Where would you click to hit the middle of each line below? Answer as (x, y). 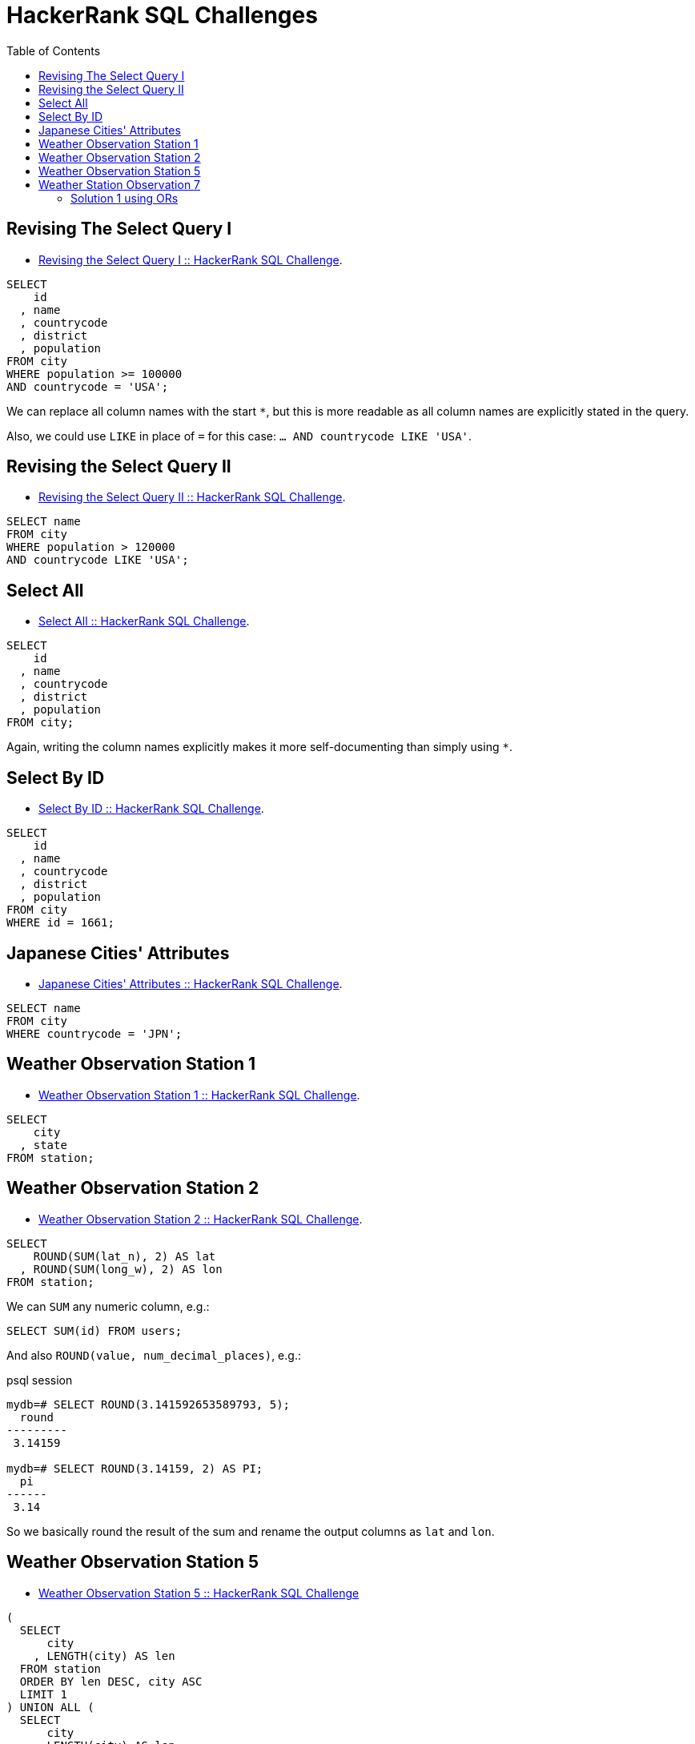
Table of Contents (54, 50)
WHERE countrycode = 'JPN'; (94, 1033)
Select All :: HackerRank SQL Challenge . (144, 621)
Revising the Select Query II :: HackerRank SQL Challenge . (192, 497)
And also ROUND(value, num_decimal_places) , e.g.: (154, 1355)
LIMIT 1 (43, 1694)
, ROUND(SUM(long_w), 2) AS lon (121, 1269)
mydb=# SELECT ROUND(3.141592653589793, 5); (149, 1404)
